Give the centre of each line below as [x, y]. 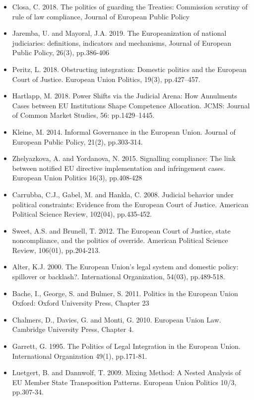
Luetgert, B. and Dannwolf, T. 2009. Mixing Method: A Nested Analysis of [127, 372]
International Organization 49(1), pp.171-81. [80, 356]
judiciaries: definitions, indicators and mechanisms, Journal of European [122, 42]
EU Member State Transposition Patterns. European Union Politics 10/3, [124, 382]
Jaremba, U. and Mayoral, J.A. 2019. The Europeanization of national [119, 33]
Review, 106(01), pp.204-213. [56, 250]
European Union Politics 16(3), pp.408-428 [77, 178]
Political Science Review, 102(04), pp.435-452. [82, 214]
